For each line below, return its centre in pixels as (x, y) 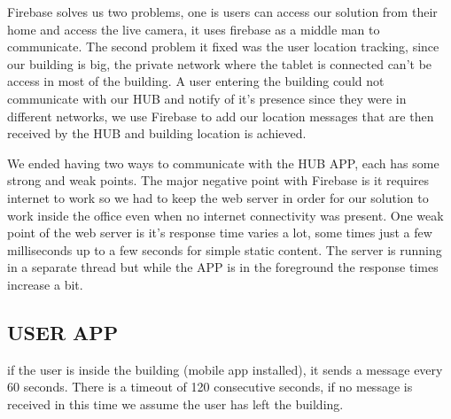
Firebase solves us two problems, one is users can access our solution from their (222, 12)
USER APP (63, 332)
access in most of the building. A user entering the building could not (196, 81)
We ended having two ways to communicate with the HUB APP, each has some (223, 163)
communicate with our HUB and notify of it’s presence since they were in (207, 98)
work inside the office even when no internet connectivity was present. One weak (225, 215)
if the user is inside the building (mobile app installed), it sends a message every (225, 369)
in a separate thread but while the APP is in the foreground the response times (223, 267)
